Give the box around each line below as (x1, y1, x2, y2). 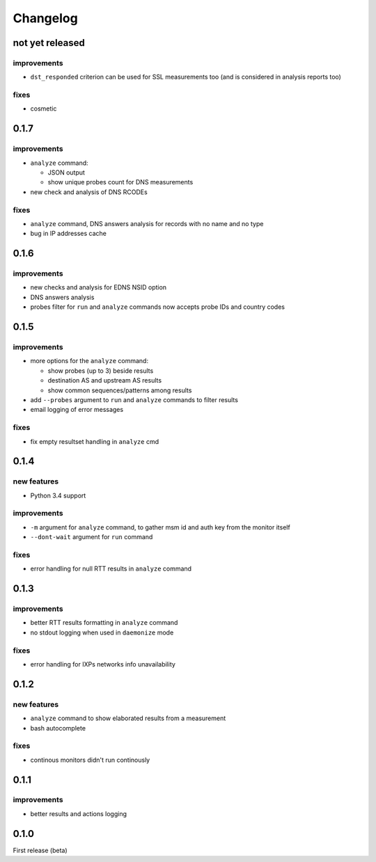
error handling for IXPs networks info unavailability (30, 660, 175, 669)
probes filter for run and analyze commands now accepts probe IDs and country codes (30, 303, 285, 311)
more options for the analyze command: (30, 357, 149, 365)
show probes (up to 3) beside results (47, 366, 154, 375)
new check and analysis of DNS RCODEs (30, 188, 148, 196)
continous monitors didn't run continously (30, 756, 150, 764)
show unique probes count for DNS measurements (47, 178, 194, 186)
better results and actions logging (30, 809, 127, 817)
